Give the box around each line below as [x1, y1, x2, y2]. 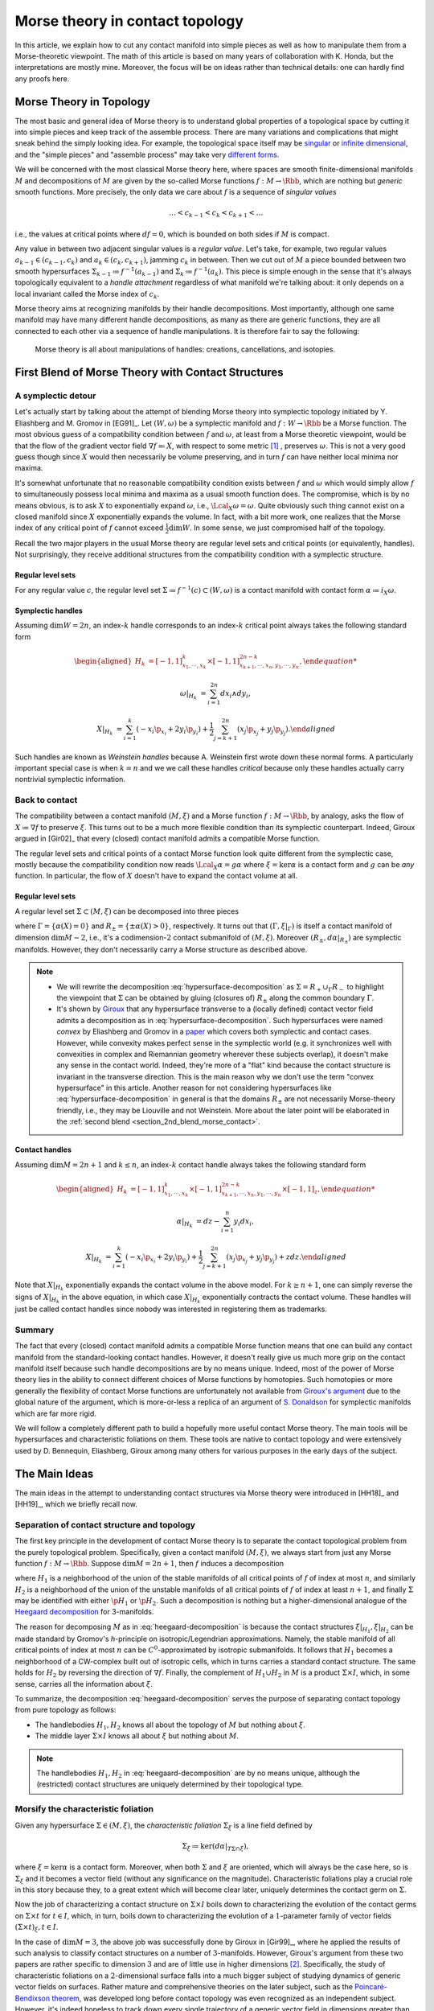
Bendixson [14, 1993, 51, 2003]
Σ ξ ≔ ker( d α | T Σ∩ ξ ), [182, 1841, 249, 1853]
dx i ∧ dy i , [219, 689, 251, 700]
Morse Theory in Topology [14, 95, 150, 109]
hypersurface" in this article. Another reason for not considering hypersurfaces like [56, 1083, 333, 1093]
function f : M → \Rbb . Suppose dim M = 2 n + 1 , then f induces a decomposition [14, 1558, 285, 1568]
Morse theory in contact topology [14, 12, 244, 30]
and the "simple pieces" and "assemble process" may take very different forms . [14, 150, 280, 159]
